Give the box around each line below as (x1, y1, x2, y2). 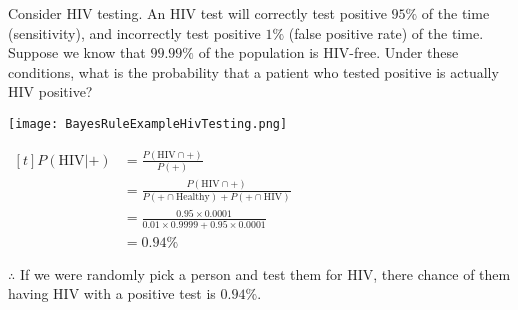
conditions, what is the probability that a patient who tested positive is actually (8, 61, 499, 82)
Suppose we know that (8, 42, 146, 63)
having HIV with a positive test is (8, 283, 216, 304)
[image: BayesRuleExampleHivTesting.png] (8, 116, 288, 131)
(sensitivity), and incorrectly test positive (8, 22, 261, 43)
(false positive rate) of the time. (288, 22, 484, 43)
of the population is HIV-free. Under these (198, 42, 459, 63)
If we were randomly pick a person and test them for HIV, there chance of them (19, 263, 511, 284)
